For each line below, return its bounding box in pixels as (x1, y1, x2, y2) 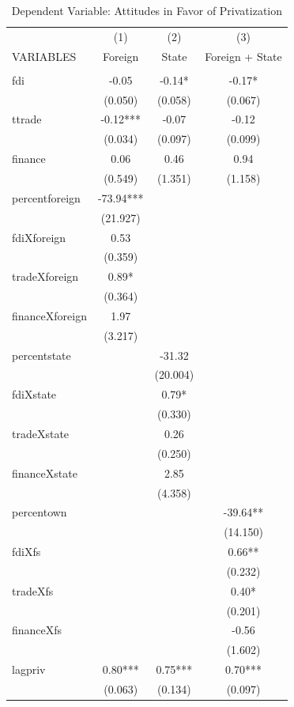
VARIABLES (12, 47, 77, 64)
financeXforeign (12, 307, 87, 323)
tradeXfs (12, 582, 54, 599)
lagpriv (12, 661, 46, 678)
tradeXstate (12, 425, 70, 441)
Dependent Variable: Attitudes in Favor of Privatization (11, 2, 283, 18)
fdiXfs (12, 543, 41, 560)
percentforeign (12, 189, 81, 206)
